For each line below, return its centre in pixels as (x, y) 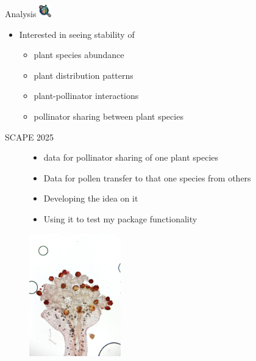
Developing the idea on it (91, 198)
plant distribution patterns (84, 75)
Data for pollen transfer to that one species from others (147, 177)
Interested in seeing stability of (77, 34)
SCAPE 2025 (30, 137)
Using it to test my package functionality (120, 218)
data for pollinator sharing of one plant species (131, 157)
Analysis (21, 13)
